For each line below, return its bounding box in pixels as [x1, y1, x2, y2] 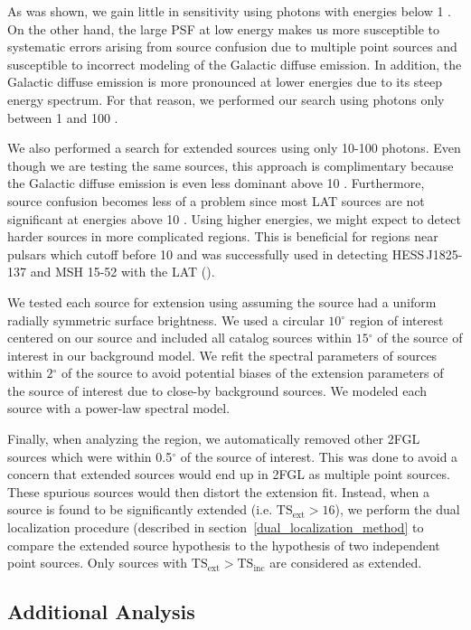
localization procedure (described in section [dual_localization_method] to [7, 518, 424, 537]
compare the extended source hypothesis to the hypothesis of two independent [7, 535, 440, 554]
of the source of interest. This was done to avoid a [180, 447, 458, 465]
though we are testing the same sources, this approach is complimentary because [7, 155, 454, 174]
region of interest [349, 310, 444, 329]
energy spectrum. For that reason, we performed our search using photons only [7, 89, 445, 108]
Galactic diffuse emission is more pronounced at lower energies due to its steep [7, 72, 442, 91]
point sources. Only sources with [7, 553, 188, 572]
